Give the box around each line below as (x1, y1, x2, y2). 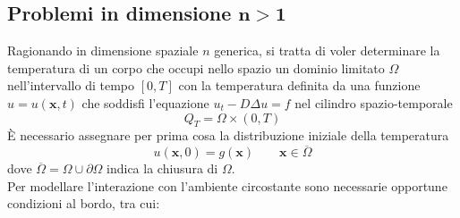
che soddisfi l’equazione (81, 93, 209, 112)
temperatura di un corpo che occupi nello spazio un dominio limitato (7, 58, 385, 77)
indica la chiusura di (106, 159, 218, 178)
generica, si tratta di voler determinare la (214, 41, 440, 60)
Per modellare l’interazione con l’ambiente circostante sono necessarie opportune (7, 176, 447, 195)
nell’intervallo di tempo (7, 76, 135, 95)
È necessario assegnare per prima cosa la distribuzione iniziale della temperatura (7, 126, 449, 145)
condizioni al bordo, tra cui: (7, 194, 160, 213)
